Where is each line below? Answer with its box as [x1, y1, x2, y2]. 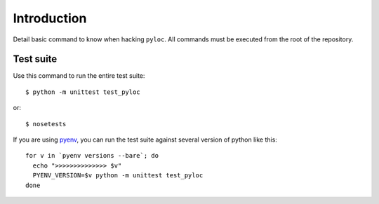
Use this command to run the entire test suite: [13, 72, 145, 80]
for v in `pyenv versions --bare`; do [25, 151, 159, 160]
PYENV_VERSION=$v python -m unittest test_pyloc [32, 172, 204, 179]
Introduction [13, 11, 87, 26]
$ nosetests [25, 120, 67, 128]
